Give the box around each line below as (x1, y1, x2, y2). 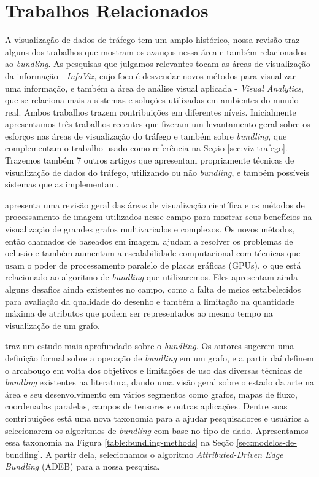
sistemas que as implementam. (5, 178, 119, 191)
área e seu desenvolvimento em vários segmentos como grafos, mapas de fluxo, (5, 387, 298, 400)
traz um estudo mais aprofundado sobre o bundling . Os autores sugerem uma (5, 339, 294, 352)
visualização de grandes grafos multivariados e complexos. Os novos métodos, (5, 223, 295, 235)
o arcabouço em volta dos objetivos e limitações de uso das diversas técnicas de (5, 363, 303, 376)
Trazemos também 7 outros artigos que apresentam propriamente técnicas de (5, 154, 294, 167)
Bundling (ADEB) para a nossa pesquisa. (5, 460, 160, 473)
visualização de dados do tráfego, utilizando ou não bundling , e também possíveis (5, 165, 310, 178)
